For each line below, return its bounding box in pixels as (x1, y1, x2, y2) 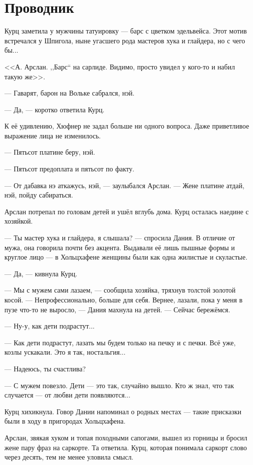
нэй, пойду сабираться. (4, 190, 73, 200)
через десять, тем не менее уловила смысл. (4, 452, 134, 462)
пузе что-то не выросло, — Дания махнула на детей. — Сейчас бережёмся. (4, 304, 230, 314)
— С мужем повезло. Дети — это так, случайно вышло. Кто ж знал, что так (4, 380, 234, 390)
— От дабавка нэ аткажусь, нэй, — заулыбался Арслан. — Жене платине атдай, (4, 180, 245, 190)
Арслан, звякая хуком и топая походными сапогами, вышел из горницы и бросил (4, 432, 248, 442)
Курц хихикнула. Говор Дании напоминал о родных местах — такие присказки (4, 406, 242, 416)
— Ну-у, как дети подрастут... (4, 321, 95, 331)
